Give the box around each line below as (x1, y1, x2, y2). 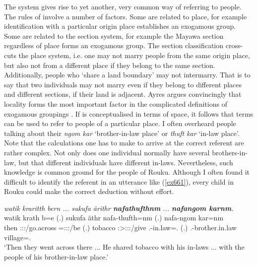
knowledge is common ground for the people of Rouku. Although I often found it (4, 167, 250, 177)
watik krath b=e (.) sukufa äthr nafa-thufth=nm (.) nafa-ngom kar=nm (4, 212, 224, 223)
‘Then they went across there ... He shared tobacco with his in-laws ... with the (4, 242, 245, 252)
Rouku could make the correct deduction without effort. (4, 186, 174, 197)
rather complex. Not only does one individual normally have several (4, 147, 210, 157)
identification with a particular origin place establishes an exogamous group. (4, 21, 236, 31)
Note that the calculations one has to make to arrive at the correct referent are (4, 137, 244, 148)
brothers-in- (212, 147, 248, 157)
